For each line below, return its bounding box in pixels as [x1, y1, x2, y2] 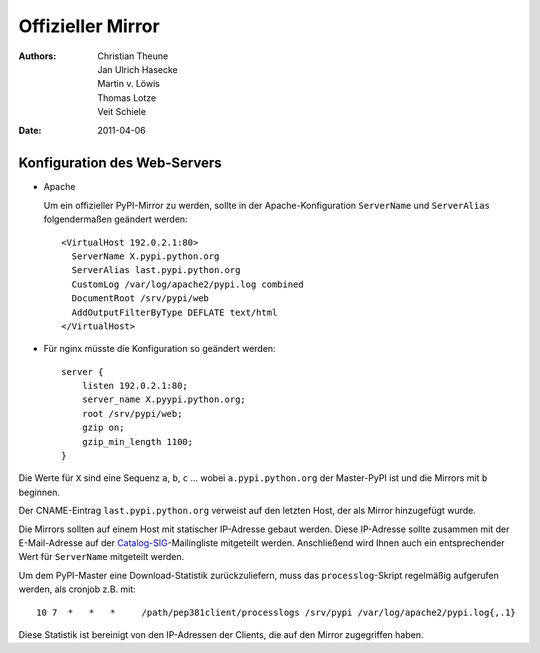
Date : [18, 124, 42, 136]
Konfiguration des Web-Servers [18, 155, 222, 172]
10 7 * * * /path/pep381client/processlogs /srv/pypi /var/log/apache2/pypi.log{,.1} [36, 606, 517, 618]
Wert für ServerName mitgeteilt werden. [18, 551, 185, 563]
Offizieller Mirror [18, 15, 160, 37]
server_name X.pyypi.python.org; [81, 394, 247, 405]
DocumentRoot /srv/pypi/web [71, 293, 210, 304]
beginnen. [18, 486, 60, 498]
